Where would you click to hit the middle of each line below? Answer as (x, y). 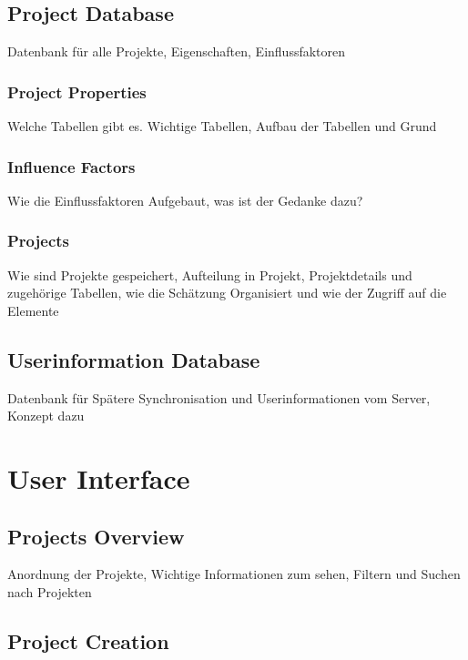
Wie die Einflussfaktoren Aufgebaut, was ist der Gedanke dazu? (185, 200)
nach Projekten (50, 591)
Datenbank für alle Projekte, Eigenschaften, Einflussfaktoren (177, 51)
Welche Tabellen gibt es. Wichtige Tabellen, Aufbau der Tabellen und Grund (222, 126)
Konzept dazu (46, 416)
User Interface (99, 478)
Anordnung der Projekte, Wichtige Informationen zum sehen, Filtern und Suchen (234, 574)
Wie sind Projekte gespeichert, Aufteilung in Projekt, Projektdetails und (210, 274)
